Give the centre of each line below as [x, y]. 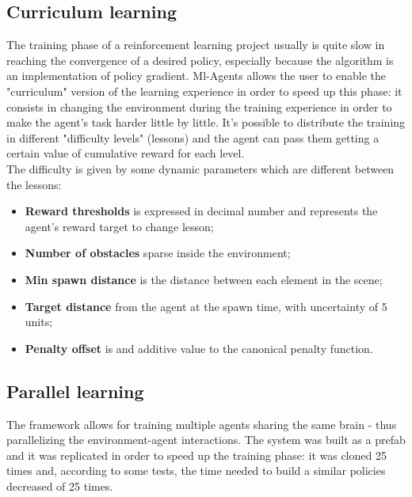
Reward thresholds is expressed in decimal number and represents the [201, 211]
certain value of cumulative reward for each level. [126, 153]
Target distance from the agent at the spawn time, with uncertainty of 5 [206, 306]
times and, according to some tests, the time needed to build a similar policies [196, 470]
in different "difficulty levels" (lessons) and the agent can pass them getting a [193, 137]
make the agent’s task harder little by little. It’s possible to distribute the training [206, 122]
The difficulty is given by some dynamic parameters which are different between [200, 168]
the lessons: [34, 184]
